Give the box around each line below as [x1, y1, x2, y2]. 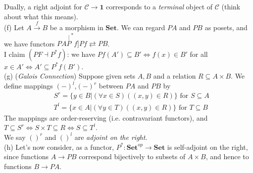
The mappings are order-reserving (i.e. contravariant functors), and [4, 112, 208, 123]
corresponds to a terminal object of [106, 1, 213, 11]
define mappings [4, 81, 53, 91]
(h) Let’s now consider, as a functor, [4, 141, 114, 152]
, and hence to [205, 151, 249, 162]
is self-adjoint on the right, [167, 141, 248, 152]
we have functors [4, 38, 55, 48]
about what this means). [4, 11, 78, 21]
